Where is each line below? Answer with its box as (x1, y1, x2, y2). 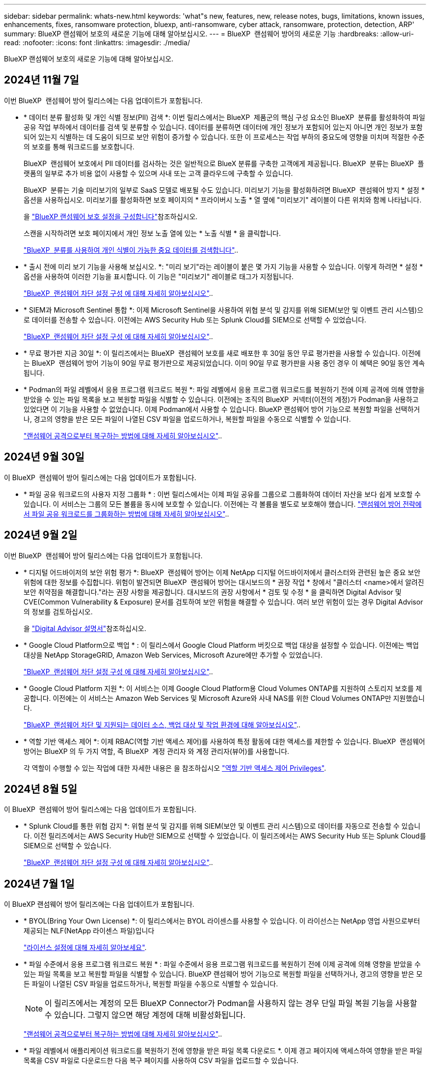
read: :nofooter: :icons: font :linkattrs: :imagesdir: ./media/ (4, 38, 190, 47)
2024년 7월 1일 (4, 877, 75, 890)
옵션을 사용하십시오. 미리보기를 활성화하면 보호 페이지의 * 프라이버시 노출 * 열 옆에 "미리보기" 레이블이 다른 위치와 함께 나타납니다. (24, 195, 422, 204)
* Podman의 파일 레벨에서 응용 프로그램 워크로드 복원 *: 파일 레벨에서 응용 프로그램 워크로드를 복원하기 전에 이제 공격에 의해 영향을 (24, 385, 425, 394)
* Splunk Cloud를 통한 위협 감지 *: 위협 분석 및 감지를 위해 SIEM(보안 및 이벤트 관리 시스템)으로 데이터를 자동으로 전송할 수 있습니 (24, 822, 421, 831)
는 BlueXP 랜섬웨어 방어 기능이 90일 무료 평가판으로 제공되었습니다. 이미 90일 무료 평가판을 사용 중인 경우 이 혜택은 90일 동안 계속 (24, 358, 425, 367)
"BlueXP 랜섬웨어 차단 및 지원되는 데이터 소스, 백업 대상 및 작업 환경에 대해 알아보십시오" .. (24, 720, 301, 729)
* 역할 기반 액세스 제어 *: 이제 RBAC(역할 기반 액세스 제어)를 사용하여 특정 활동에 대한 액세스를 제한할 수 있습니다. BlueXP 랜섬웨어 (24, 737, 425, 746)
